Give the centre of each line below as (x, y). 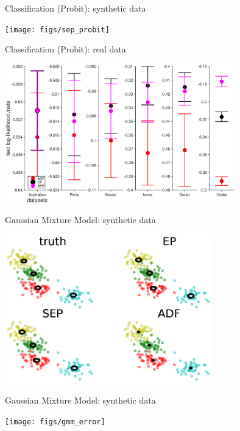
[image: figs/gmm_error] (55, 422)
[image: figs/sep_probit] (57, 30)
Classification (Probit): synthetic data (76, 8)
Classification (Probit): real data (65, 49)
